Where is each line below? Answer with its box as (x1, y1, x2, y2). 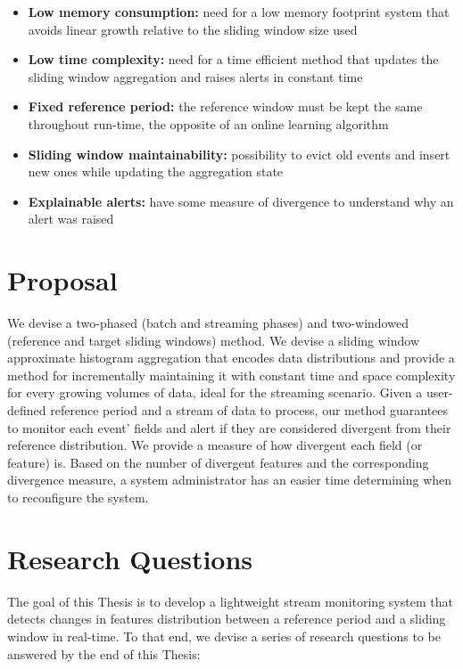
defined (7, 401, 46, 420)
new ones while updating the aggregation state (28, 162, 284, 181)
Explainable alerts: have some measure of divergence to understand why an (28, 192, 454, 210)
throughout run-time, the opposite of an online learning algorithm (28, 114, 389, 133)
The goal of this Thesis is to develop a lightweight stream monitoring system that (7, 591, 453, 610)
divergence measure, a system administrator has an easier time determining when (7, 470, 452, 489)
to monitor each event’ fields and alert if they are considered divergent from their (7, 418, 451, 436)
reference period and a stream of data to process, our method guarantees (50, 401, 449, 420)
